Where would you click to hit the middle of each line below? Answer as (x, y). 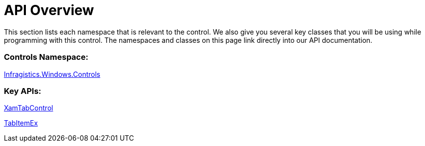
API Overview (49, 10)
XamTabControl (29, 108)
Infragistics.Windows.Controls (52, 74)
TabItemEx (21, 123)
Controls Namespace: (46, 57)
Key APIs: (23, 91)
